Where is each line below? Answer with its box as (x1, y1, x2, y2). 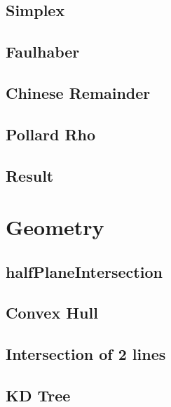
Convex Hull (6, 302, 98, 323)
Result (6, 164, 54, 186)
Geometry (6, 213, 104, 241)
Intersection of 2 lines (6, 343, 166, 365)
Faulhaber (6, 41, 80, 62)
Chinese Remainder (6, 81, 151, 103)
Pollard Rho (6, 123, 96, 145)
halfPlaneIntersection (6, 260, 163, 282)
